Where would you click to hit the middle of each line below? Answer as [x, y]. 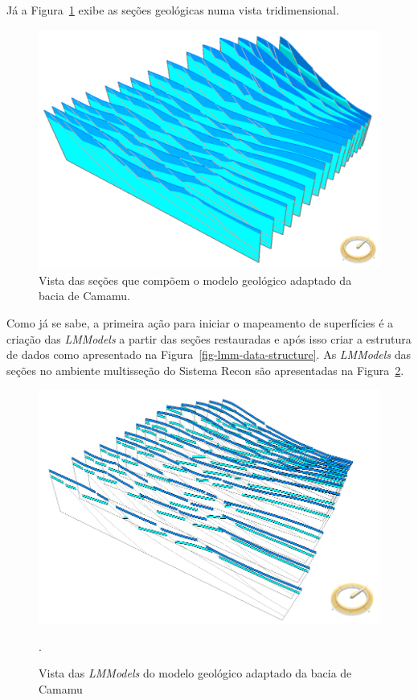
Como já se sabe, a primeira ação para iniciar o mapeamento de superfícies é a [200, 323]
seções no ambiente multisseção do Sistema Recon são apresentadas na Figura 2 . [205, 370]
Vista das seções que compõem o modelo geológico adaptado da [195, 280]
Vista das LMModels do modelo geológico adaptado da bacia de [195, 673]
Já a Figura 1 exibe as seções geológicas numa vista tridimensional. [173, 10]
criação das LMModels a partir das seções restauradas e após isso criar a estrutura [209, 338]
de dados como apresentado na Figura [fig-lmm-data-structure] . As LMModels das [209, 354]
